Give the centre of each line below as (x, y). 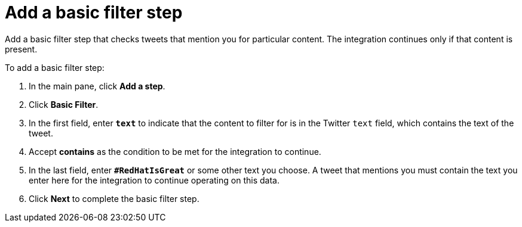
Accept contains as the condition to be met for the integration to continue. (175, 151)
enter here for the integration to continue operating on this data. (154, 180)
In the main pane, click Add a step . (97, 86)
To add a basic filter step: (55, 67)
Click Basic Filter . (64, 104)
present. (21, 49)
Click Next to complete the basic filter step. (114, 198)
